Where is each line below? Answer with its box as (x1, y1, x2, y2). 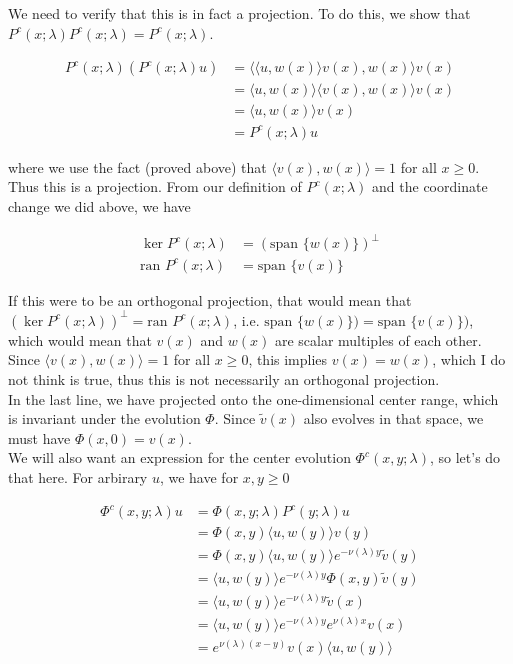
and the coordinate (372, 176, 488, 197)
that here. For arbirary (8, 466, 148, 487)
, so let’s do (429, 447, 501, 468)
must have (8, 427, 71, 448)
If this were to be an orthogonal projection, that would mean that (8, 289, 412, 310)
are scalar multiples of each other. (274, 329, 482, 350)
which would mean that (8, 329, 152, 350)
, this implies (248, 349, 328, 370)
